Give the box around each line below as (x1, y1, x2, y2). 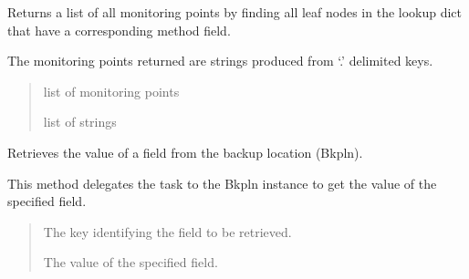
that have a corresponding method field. (7, 20, 231, 39)
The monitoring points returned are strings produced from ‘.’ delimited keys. (7, 51, 433, 70)
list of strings (43, 112, 117, 131)
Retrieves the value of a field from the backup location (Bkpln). (7, 142, 363, 161)
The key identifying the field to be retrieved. (43, 222, 292, 241)
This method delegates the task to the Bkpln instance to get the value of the (7, 173, 437, 192)
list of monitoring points (43, 81, 180, 100)
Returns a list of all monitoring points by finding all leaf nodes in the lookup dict (7, 3, 463, 21)
